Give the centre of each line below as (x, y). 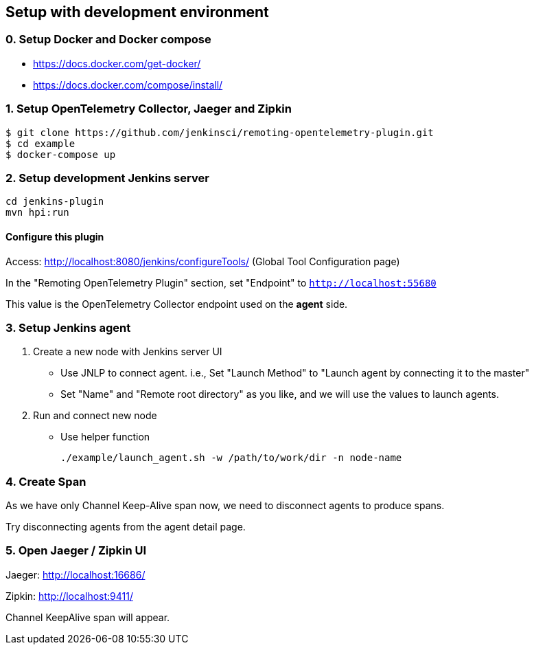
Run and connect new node (95, 416)
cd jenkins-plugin (55, 202)
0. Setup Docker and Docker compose (108, 40)
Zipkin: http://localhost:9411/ (69, 596)
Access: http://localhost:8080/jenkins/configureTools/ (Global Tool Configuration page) (203, 261)
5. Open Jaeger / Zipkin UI (76, 551)
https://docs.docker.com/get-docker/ (117, 63)
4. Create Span (46, 481)
